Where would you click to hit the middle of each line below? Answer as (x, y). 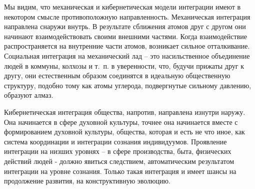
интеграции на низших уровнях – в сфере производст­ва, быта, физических (118, 151)
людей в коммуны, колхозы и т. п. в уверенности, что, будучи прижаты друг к (124, 65)
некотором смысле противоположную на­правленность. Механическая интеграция (127, 16)
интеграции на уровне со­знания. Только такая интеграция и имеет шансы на (120, 171)
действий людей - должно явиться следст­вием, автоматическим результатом (119, 161)
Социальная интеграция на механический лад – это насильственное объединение (127, 55)
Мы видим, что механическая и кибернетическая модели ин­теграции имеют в (122, 7)
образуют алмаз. (29, 95)
